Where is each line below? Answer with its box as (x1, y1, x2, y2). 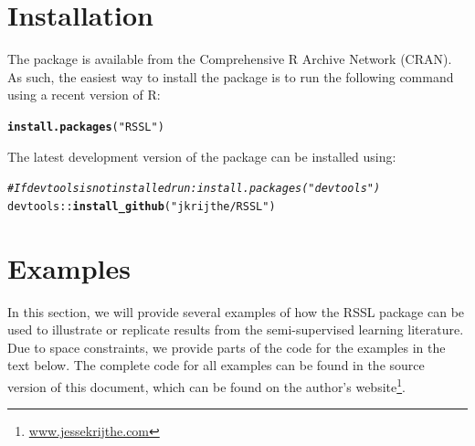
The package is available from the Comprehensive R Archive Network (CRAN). (7, 49, 452, 69)
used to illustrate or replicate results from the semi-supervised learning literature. (7, 320, 464, 339)
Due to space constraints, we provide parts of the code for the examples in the (7, 337, 446, 356)
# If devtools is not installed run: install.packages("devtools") (7, 182, 381, 196)
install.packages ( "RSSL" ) (7, 120, 164, 133)
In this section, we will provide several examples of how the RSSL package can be (7, 302, 465, 321)
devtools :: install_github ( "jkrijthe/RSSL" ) (7, 199, 276, 213)
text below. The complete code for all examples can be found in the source (7, 356, 425, 375)
